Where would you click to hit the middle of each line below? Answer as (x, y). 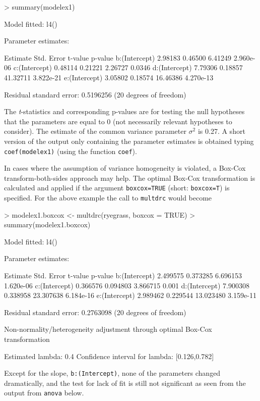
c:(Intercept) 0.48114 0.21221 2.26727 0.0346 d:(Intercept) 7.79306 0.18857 (128, 67)
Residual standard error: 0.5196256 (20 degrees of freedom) (95, 94)
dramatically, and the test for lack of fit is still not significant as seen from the (125, 383)
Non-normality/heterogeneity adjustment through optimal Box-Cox (108, 329)
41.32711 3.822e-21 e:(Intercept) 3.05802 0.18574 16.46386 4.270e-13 (109, 77)
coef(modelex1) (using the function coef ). (71, 151)
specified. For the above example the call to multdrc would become (108, 198)
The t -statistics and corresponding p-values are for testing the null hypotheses (124, 111)
